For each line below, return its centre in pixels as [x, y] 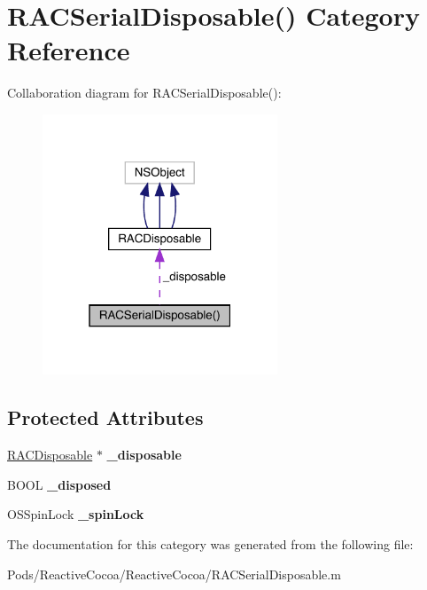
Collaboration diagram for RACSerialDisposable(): [144, 93]
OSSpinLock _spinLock [76, 514]
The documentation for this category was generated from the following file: [210, 543]
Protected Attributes [105, 417]
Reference [69, 50]
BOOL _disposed [59, 484]
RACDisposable [50, 455]
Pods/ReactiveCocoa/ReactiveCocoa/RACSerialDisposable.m [174, 574]
